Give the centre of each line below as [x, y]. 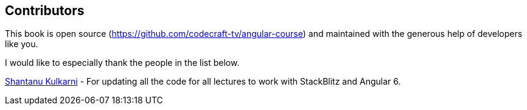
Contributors [45, 11]
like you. [22, 44]
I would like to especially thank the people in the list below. [122, 63]
